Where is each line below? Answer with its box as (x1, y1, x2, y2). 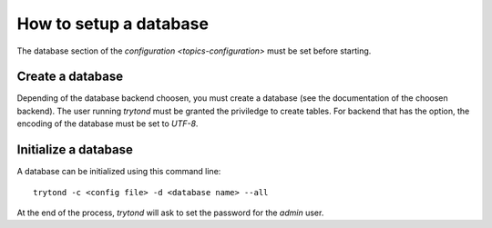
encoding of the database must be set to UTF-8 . (16, 118, 199, 129)
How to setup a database (16, 14, 210, 34)
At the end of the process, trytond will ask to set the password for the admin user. (16, 207, 324, 218)
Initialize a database (16, 142, 134, 158)
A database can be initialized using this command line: (16, 166, 221, 177)
